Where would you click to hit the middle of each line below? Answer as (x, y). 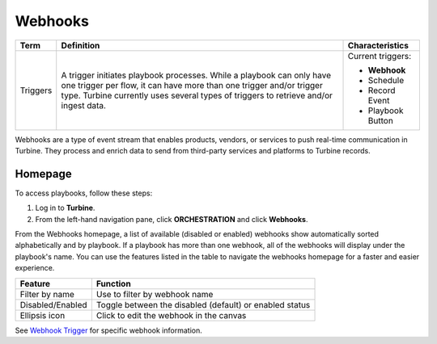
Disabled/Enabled (53, 304)
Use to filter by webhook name (155, 294)
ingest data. (84, 105)
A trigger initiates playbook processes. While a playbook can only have (196, 75)
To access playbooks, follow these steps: (84, 193)
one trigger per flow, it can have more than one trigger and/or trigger (192, 85)
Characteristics (378, 45)
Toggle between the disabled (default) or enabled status (203, 304)
